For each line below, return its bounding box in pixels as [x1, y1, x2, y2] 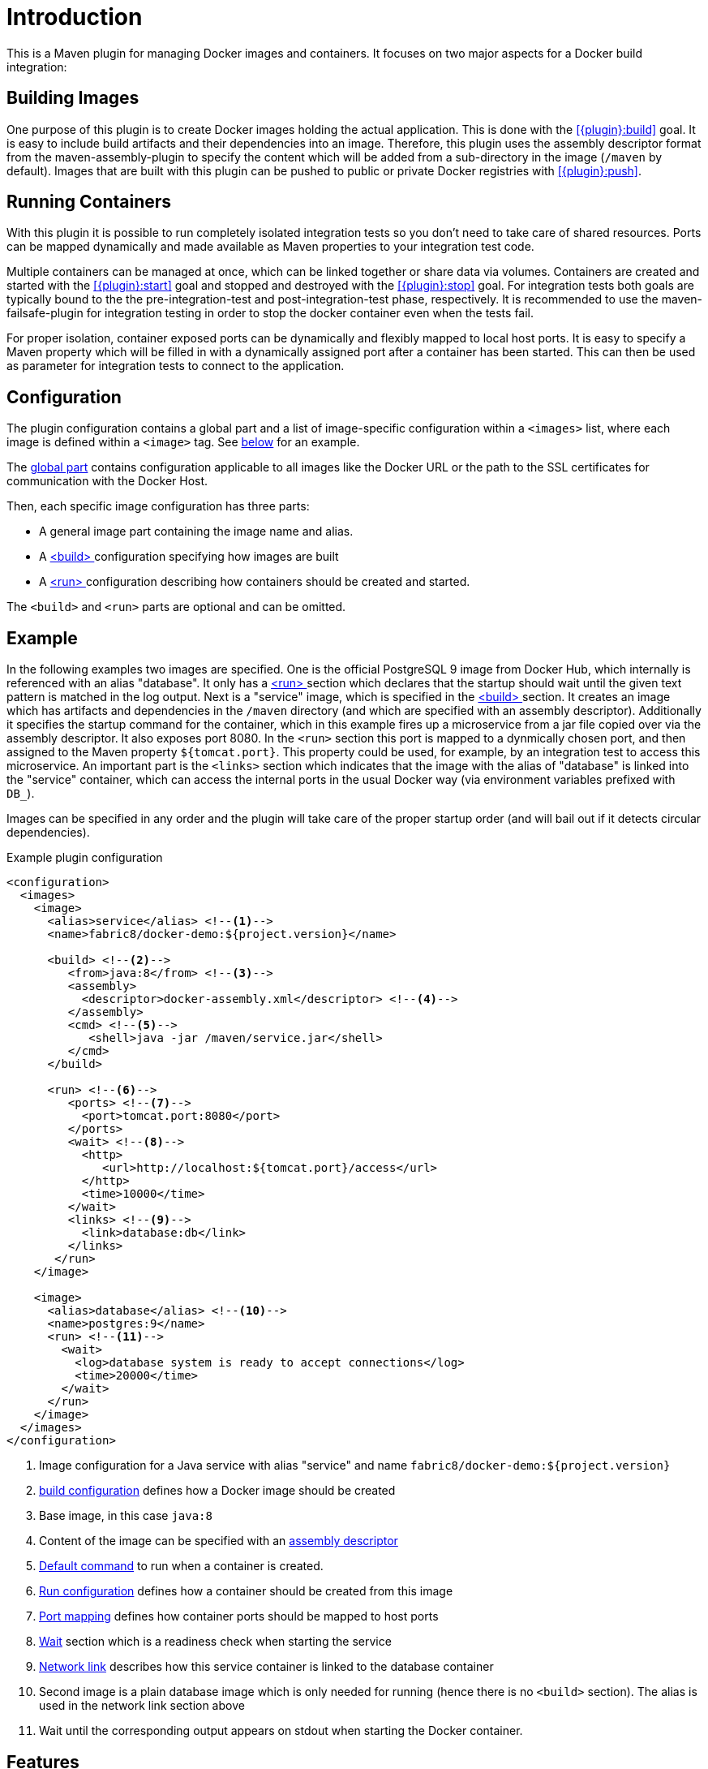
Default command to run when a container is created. [39, 1559, 324, 1573]
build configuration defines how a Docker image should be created [39, 1483, 396, 1498]
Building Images [6, 88, 139, 109]
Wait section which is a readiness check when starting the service [39, 1634, 392, 1649]
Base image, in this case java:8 [39, 1509, 212, 1523]
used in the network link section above [39, 1698, 245, 1713]
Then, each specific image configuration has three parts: [6, 499, 310, 514]
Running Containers [6, 192, 172, 213]
